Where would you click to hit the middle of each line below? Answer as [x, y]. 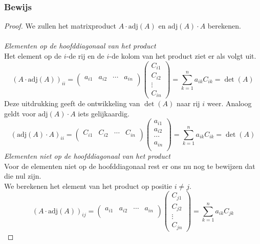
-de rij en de [85, 56]
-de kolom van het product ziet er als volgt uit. [183, 56]
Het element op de [33, 56]
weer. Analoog [229, 103]
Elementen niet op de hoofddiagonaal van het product [87, 155]
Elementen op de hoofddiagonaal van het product [80, 46]
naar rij [188, 103]
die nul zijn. [23, 176]
